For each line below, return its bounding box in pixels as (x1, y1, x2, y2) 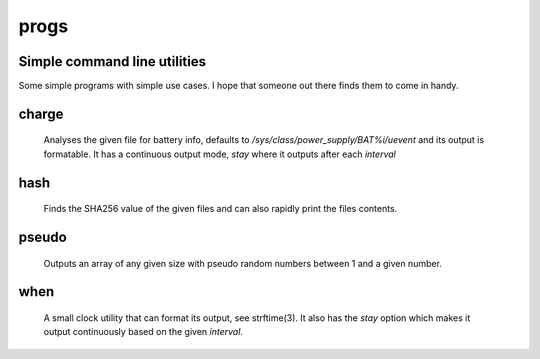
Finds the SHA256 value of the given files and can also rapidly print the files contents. (43, 203, 398, 215)
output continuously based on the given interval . (43, 326, 244, 338)
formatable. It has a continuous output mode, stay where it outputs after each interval (43, 148, 397, 160)
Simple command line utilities (18, 53, 207, 70)
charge (18, 105, 64, 122)
